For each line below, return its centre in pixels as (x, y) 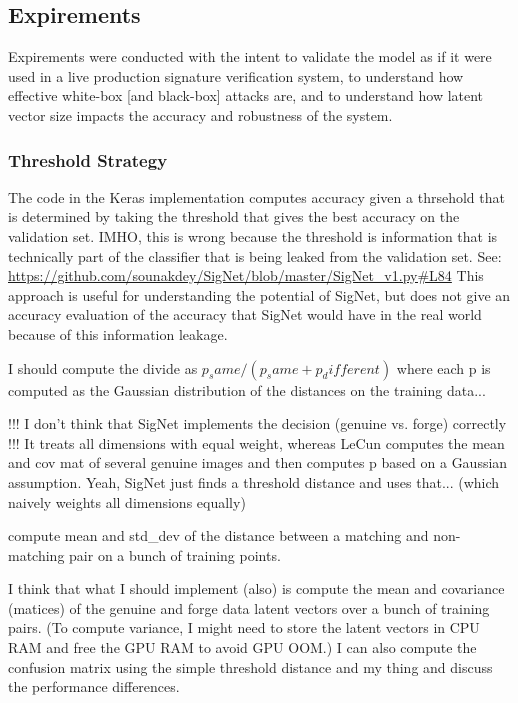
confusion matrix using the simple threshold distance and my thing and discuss (250, 666)
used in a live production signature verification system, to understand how (236, 75)
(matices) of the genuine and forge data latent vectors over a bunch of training (249, 607)
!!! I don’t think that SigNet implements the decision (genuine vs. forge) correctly (257, 423)
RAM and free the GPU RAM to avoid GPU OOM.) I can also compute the (242, 647)
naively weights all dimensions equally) (127, 501)
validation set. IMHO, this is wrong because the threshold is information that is (253, 235)
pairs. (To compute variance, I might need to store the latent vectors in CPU (244, 627)
